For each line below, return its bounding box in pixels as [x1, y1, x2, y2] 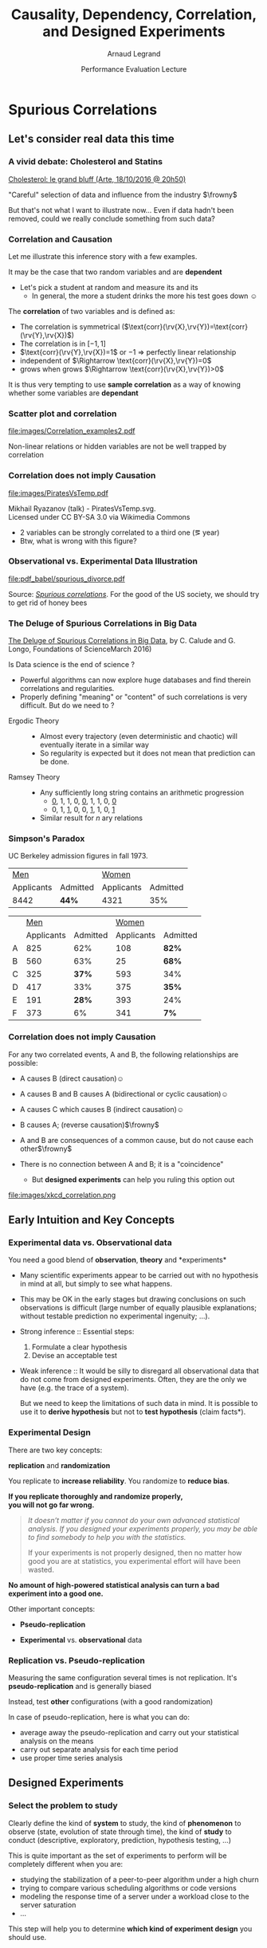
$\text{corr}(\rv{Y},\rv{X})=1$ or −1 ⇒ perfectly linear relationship [19, 347, 237, 356]
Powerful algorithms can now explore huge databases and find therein [19, 675, 251, 685]
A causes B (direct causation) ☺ [19, 1074, 124, 1083]
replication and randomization [8, 1460, 111, 1470]
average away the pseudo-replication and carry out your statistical [19, 1727, 239, 1737]
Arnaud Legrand [107, 49, 161, 58]
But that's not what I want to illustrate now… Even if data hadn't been [8, 205, 234, 214]
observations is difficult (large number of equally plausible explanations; [19, 1303, 257, 1313]
